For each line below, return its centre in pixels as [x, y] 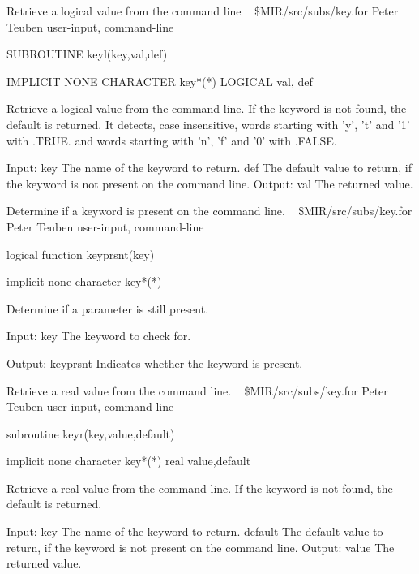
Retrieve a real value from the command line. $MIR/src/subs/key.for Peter [197, 390]
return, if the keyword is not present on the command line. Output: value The [201, 547]
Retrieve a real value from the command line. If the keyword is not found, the [200, 488]
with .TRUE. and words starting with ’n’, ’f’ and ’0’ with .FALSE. [172, 140]
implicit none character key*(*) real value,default [129, 461]
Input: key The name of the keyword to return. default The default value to [195, 531]
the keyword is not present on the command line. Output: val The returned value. [210, 183]
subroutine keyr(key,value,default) [91, 433]
